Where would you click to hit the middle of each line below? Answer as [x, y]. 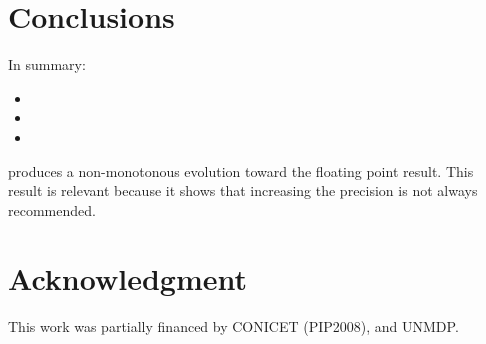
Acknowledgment [127, 278]
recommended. [52, 209]
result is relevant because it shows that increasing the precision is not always [243, 190]
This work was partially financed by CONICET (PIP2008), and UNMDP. [233, 326]
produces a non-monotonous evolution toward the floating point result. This [241, 170]
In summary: [47, 64]
